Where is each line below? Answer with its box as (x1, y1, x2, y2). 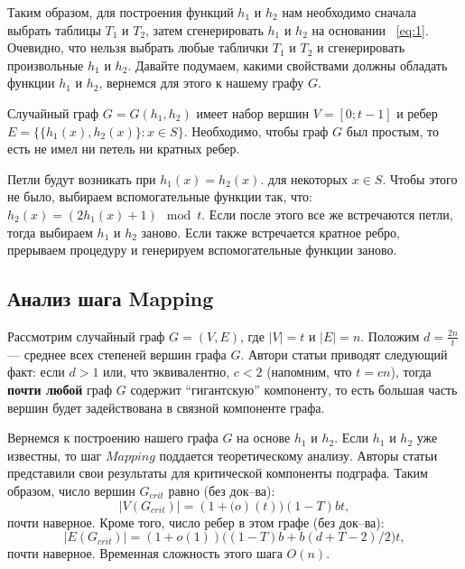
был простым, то (346, 121, 439, 140)
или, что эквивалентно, (103, 362, 230, 381)
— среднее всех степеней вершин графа (7, 344, 227, 363)
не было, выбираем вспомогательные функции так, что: (7, 187, 312, 206)
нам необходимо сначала (282, 3, 417, 21)
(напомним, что (266, 362, 352, 381)
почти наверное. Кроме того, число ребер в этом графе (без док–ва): (7, 512, 385, 531)
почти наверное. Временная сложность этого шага (7, 544, 283, 563)
